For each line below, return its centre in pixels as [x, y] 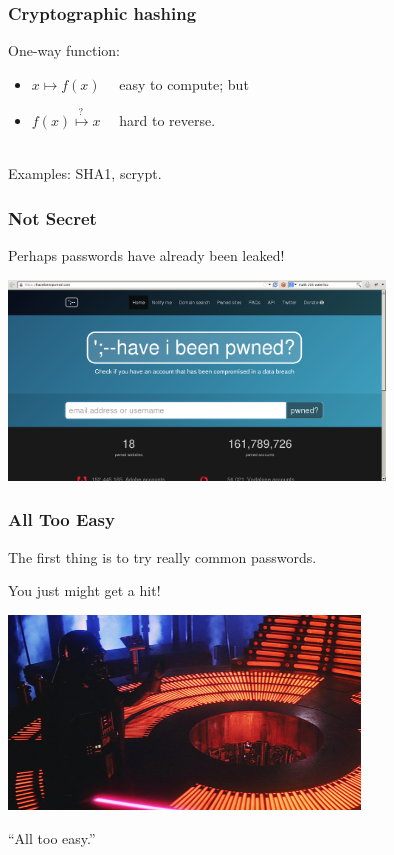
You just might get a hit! [84, 590]
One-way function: [64, 50]
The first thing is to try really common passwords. [162, 556]
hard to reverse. [167, 120]
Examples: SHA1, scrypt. [85, 173]
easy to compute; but [184, 83]
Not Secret [52, 217]
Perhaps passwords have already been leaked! [146, 255]
